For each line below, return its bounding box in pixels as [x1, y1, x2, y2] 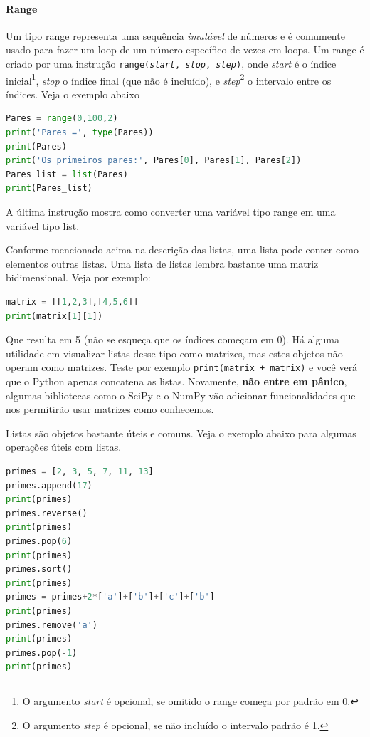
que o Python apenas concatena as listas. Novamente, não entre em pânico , [6, 374, 347, 389]
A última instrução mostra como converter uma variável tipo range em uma [6, 204, 336, 219]
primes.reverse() [6, 508, 88, 518]
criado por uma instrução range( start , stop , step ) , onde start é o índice [6, 56, 337, 70]
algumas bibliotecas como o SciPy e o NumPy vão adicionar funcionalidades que [6, 387, 356, 402]
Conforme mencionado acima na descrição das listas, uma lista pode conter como [6, 242, 359, 257]
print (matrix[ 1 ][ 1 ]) [6, 310, 103, 321]
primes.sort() [6, 564, 73, 575]
